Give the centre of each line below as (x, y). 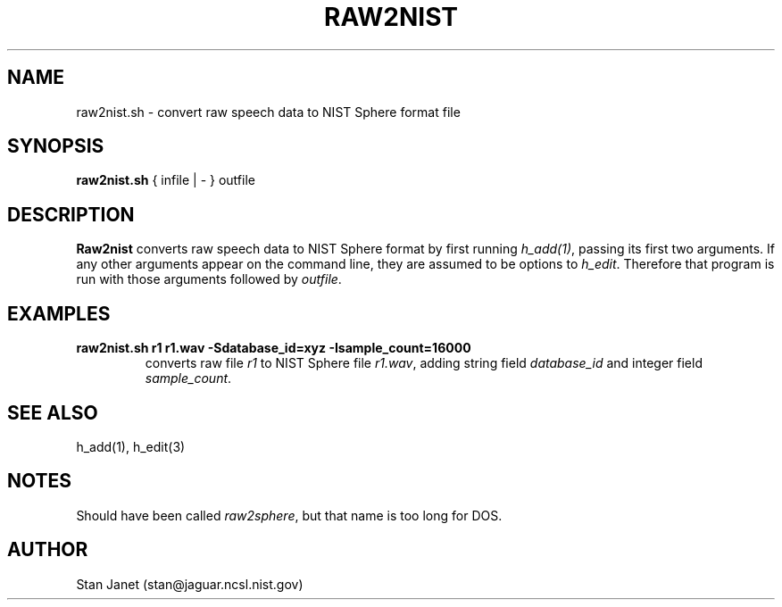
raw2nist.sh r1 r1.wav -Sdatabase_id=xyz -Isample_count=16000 (274, 348)
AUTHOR (48, 550)
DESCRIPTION (71, 214)
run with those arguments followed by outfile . (209, 279)
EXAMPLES (59, 313)
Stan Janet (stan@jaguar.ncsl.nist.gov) (190, 584)
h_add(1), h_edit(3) (131, 446)
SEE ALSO (53, 412)
